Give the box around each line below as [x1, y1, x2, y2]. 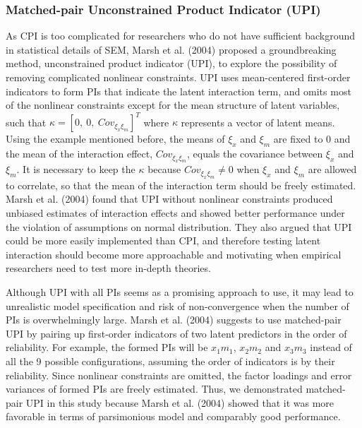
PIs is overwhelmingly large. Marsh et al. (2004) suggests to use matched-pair [6, 312, 342, 327]
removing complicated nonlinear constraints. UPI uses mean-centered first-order [6, 70, 351, 84]
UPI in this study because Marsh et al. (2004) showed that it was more [25, 395, 334, 410]
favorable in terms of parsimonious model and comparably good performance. [6, 409, 341, 424]
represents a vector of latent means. [181, 114, 335, 129]
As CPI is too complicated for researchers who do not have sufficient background [6, 28, 356, 43]
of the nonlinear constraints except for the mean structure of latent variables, [6, 97, 340, 112]
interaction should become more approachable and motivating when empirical [6, 246, 342, 261]
